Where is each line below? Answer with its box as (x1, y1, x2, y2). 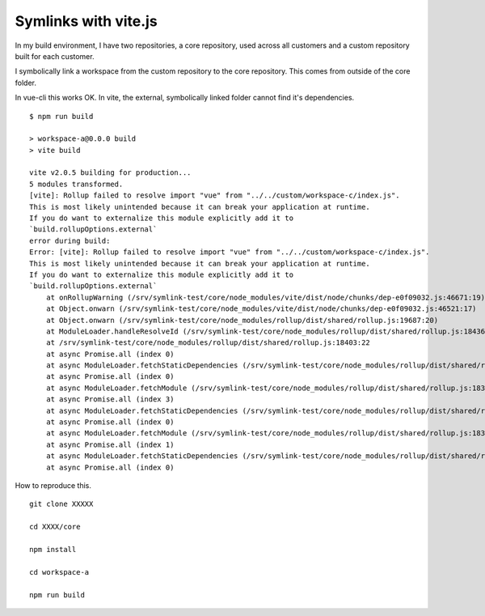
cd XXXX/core (29, 522, 81, 532)
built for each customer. (15, 51, 95, 61)
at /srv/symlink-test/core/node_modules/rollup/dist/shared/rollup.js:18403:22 (45, 338, 371, 347)
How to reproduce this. (15, 481, 92, 490)
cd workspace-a (29, 567, 90, 576)
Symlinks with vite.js (15, 12, 158, 30)
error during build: (29, 236, 111, 245)
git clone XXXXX (29, 499, 94, 509)
